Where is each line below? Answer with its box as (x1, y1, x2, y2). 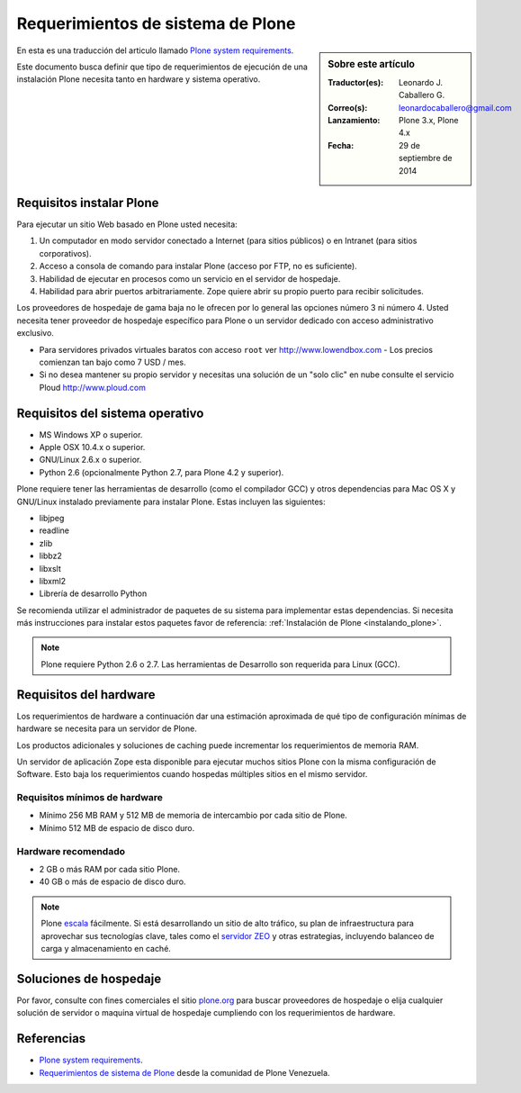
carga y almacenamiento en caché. (40, 943, 171, 953)
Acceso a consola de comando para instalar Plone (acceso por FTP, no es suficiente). (39, 261, 357, 272)
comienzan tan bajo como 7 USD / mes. (39, 357, 186, 367)
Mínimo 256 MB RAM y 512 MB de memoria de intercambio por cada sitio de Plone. (39, 810, 348, 821)
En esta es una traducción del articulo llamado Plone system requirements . (16, 45, 294, 56)
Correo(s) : (328, 102, 368, 113)
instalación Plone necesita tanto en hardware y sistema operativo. (16, 74, 261, 85)
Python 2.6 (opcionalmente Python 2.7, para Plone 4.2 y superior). (39, 466, 284, 477)
